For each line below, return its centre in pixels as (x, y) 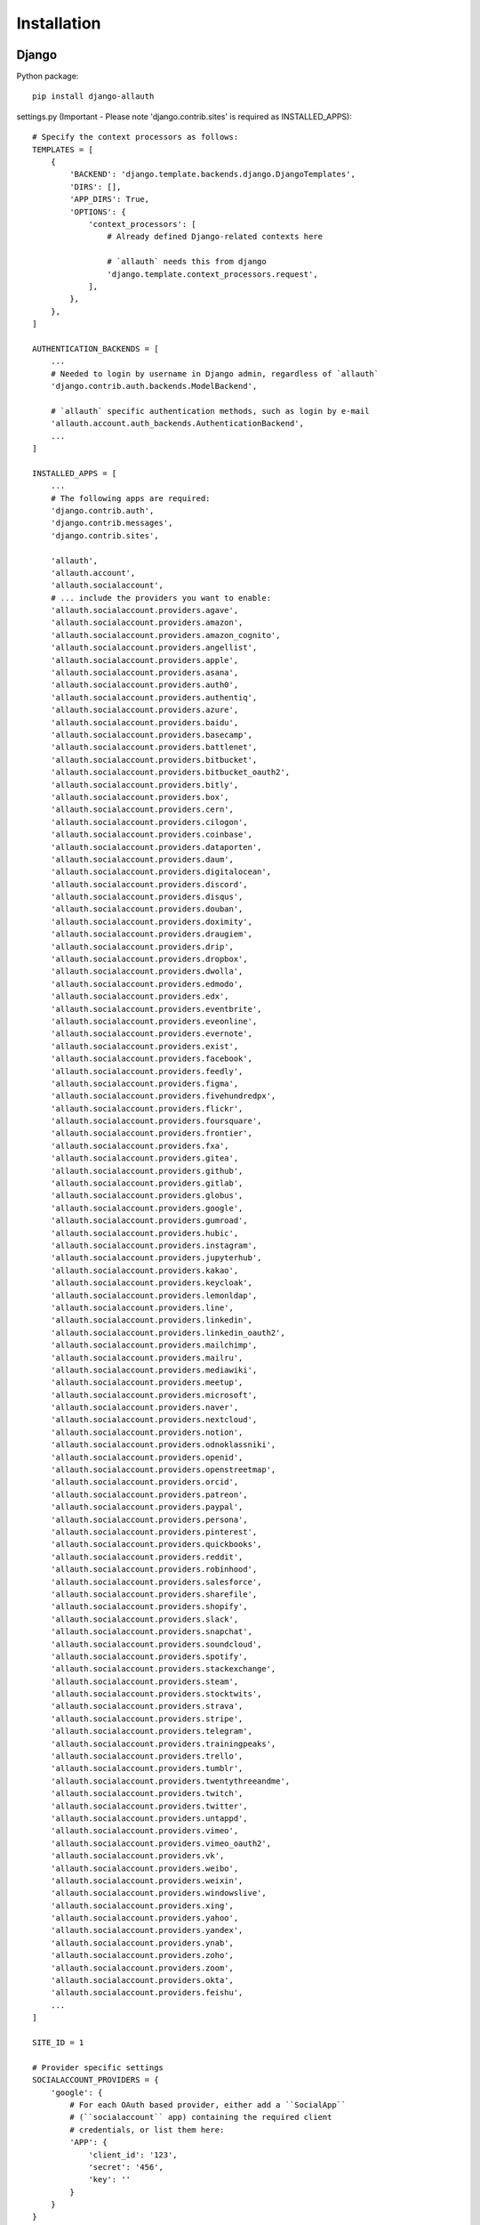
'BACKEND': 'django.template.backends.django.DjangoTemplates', (212, 174)
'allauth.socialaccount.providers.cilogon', (149, 822)
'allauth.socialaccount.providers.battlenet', (154, 747)
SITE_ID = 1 (58, 2043)
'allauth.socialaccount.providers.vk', (137, 1856)
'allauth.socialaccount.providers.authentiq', (154, 697)
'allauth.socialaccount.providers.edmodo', (147, 984)
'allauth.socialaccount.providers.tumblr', (147, 1768)
